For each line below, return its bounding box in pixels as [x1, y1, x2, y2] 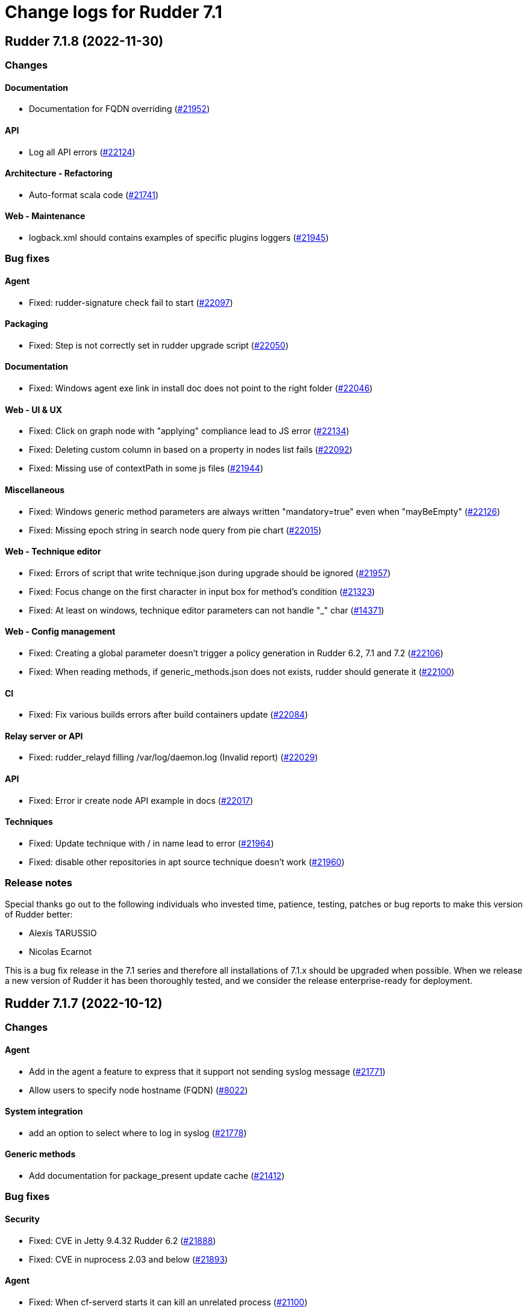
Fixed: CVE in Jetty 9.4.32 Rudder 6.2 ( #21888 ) [29, 1235, 216, 1246]
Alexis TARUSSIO [29, 927, 97, 938]
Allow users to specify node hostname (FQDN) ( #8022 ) [29, 1084, 248, 1095]
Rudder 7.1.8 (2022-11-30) [5, 33, 164, 49]
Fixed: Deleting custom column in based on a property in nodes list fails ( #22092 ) [29, 444, 353, 455]
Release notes [5, 877, 72, 889]
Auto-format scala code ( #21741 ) [29, 189, 159, 200]
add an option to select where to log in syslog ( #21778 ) [29, 1127, 247, 1138]
